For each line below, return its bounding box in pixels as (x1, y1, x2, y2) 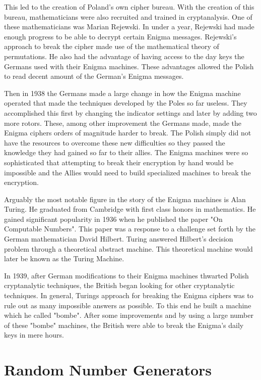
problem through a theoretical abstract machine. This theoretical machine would (4, 243, 253, 254)
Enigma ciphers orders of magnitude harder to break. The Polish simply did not (4, 127, 251, 138)
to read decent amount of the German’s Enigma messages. (4, 71, 184, 81)
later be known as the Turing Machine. (4, 253, 124, 264)
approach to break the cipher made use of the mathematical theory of (4, 41, 219, 52)
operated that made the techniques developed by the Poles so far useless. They (4, 98, 247, 108)
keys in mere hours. (4, 329, 64, 340)
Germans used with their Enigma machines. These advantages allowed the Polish (4, 61, 254, 71)
